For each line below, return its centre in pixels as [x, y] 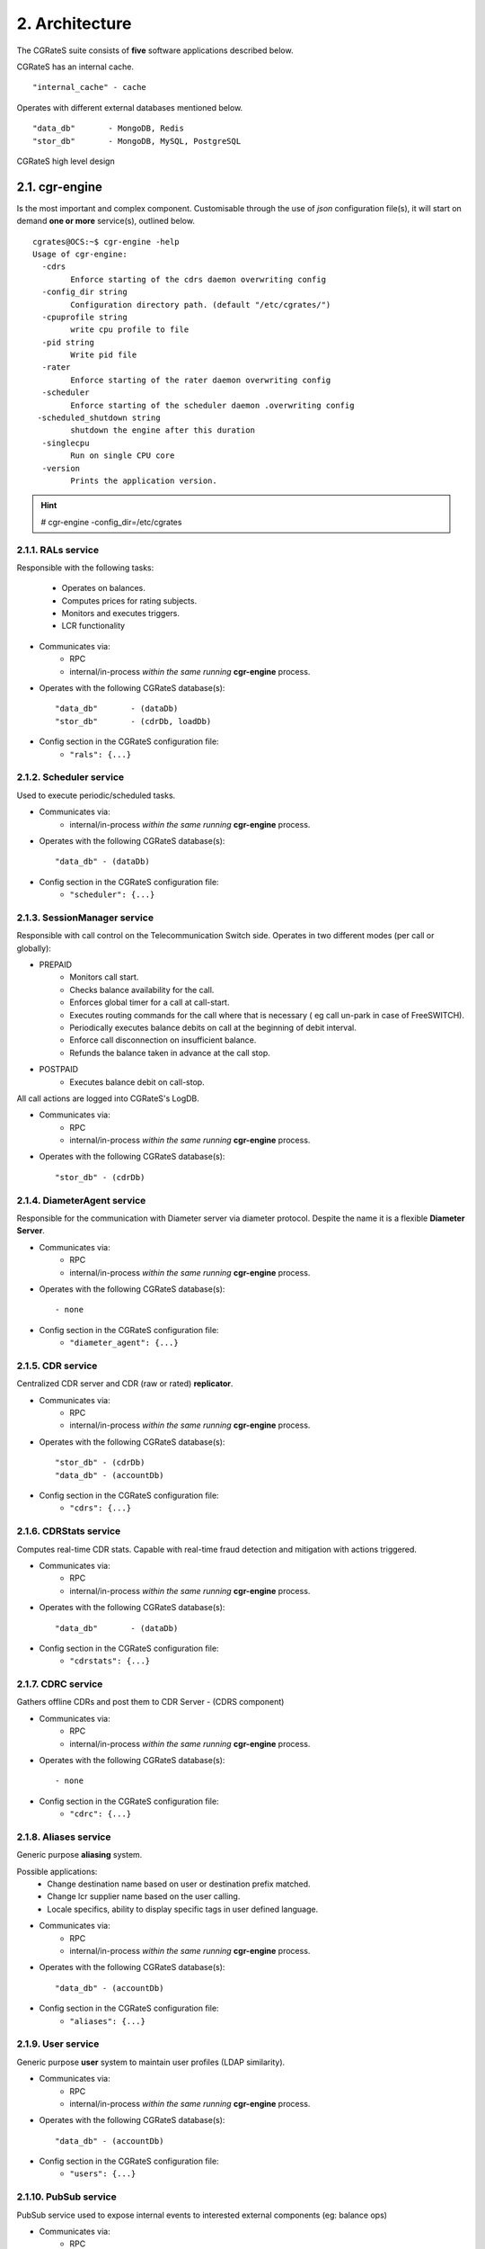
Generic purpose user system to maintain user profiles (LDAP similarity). [151, 2062]
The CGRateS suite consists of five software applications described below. [155, 50]
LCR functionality [93, 626]
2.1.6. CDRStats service [69, 1531]
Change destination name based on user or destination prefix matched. [179, 1884]
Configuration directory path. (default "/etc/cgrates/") [201, 305]
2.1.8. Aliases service [64, 1837]
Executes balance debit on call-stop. [137, 1082]
